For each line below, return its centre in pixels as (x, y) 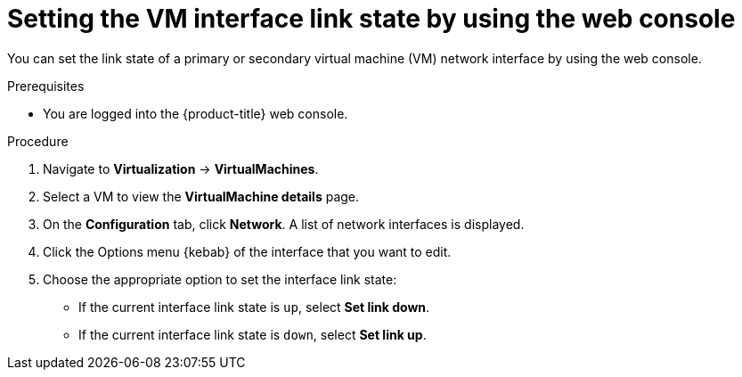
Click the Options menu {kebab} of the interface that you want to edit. (247, 251)
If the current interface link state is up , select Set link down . (254, 307)
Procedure (38, 141)
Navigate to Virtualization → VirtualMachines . (181, 168)
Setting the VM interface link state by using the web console (371, 19)
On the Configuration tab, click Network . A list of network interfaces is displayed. (284, 224)
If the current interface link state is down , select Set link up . (253, 334)
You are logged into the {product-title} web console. (196, 113)
